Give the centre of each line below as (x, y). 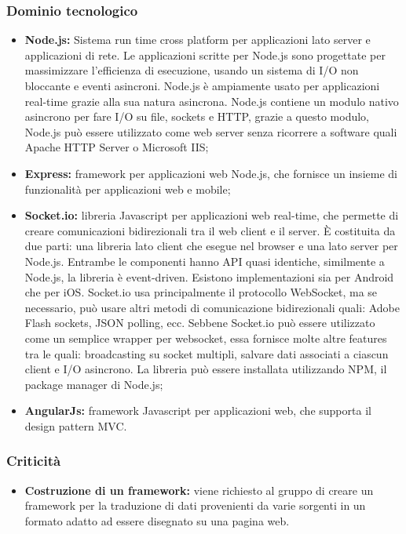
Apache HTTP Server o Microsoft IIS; (117, 147)
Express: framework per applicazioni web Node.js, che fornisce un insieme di (211, 173)
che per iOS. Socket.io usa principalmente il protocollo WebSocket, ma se (201, 292)
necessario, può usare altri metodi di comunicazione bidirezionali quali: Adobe (212, 307)
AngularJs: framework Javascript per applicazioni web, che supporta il (198, 410)
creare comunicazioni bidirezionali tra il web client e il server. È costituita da (210, 230)
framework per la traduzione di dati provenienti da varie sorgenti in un (195, 505)
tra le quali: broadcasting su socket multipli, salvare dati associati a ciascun (207, 353)
